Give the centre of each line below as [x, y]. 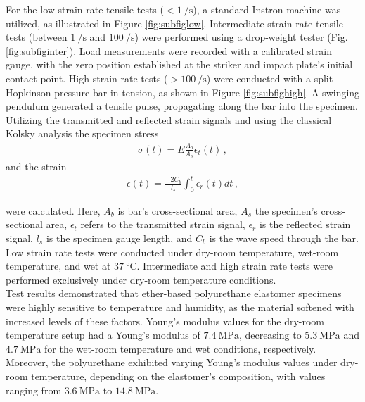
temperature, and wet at [58, 266]
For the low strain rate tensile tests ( [85, 9]
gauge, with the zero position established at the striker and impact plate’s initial [179, 64]
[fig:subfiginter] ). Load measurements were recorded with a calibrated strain [169, 50]
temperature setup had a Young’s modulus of [103, 335]
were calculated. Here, [53, 210]
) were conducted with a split [270, 78]
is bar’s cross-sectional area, [178, 210]
